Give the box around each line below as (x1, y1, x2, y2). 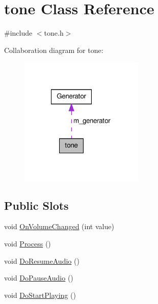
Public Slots (4, 197, 69, 213)
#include (4, 27, 33, 38)
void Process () (4, 238, 51, 248)
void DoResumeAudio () (4, 255, 80, 266)
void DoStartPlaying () (4, 289, 76, 300)
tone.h (44, 27, 64, 38)
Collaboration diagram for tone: (4, 44, 103, 55)
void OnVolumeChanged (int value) (4, 221, 114, 232)
